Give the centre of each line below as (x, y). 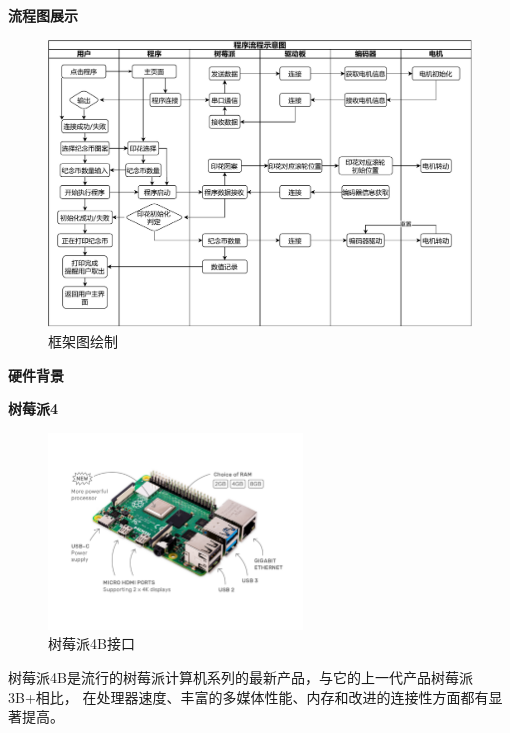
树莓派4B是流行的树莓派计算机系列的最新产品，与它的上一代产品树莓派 (240, 676)
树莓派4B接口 (91, 643)
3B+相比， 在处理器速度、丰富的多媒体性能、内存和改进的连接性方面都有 (248, 696)
